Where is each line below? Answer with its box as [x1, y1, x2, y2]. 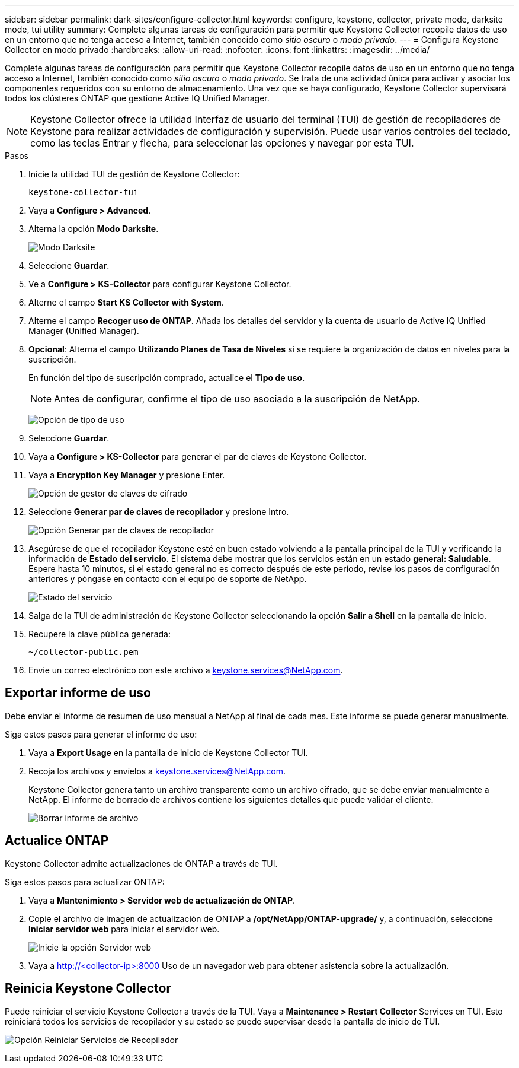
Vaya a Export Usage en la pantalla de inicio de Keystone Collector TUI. [28, 747, 308, 758]
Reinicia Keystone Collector [5, 981, 172, 996]
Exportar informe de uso [5, 685, 151, 701]
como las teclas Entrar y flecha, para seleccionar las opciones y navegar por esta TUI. [30, 137, 414, 149]
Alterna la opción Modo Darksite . [28, 224, 159, 234]
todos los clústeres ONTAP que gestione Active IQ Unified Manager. [5, 93, 270, 103]
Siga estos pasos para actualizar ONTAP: [5, 876, 165, 887]
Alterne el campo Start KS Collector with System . [28, 297, 224, 307]
